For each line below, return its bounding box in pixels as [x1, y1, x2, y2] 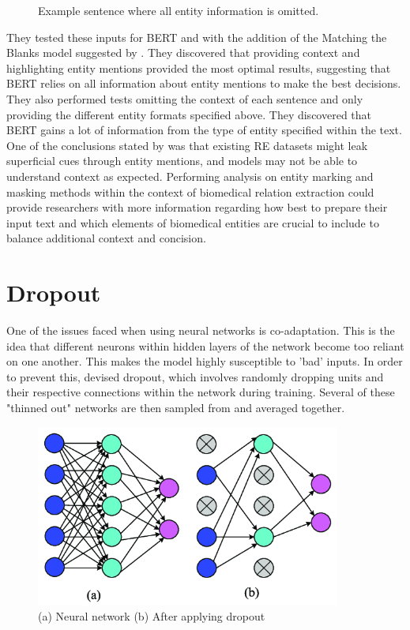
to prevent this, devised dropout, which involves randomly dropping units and [6, 368, 384, 384]
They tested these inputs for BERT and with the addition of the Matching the [6, 28, 387, 45]
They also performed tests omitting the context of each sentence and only [6, 90, 363, 107]
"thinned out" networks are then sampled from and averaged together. [6, 399, 345, 415]
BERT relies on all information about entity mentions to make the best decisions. [6, 75, 401, 92]
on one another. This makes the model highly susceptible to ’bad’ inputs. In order [6, 353, 403, 369]
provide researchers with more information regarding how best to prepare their [6, 199, 388, 216]
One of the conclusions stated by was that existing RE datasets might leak [6, 137, 368, 153]
